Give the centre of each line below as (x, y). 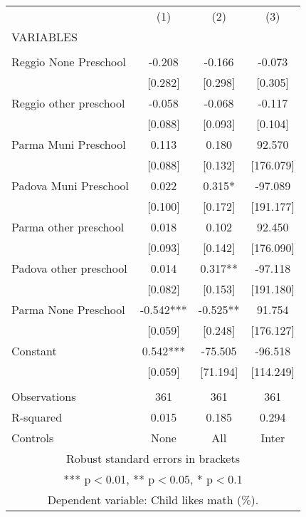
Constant (34, 351)
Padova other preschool (69, 268)
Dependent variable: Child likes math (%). (153, 500)
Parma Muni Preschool (69, 144)
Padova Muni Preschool (70, 186)
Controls (33, 438)
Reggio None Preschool (69, 62)
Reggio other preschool (68, 103)
